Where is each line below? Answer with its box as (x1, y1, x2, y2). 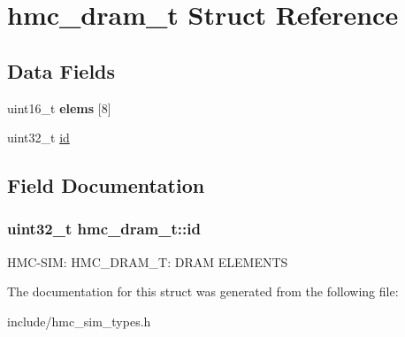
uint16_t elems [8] (7, 98, 111, 117)
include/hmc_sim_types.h (7, 311, 151, 330)
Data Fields (7, 57, 116, 84)
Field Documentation (7, 172, 205, 199)
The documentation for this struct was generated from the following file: (7, 282, 399, 301)
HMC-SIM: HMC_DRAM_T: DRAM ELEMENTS (7, 252, 288, 271)
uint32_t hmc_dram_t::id (7, 218, 201, 240)
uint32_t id (7, 128, 70, 147)
